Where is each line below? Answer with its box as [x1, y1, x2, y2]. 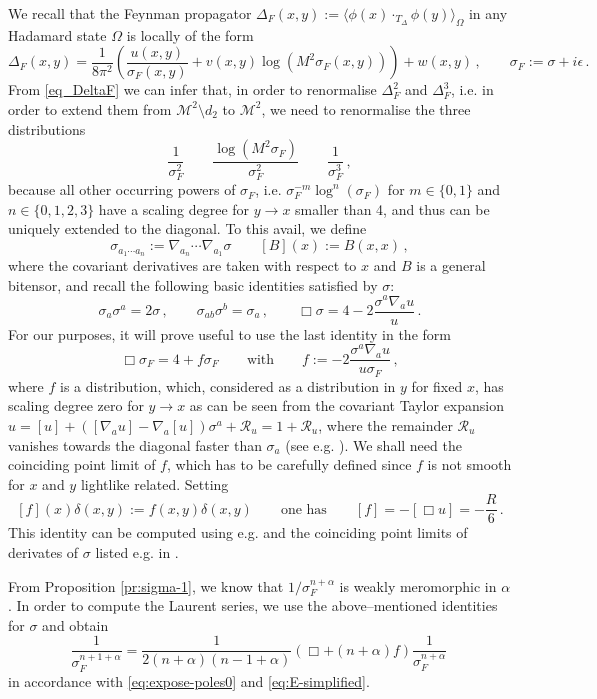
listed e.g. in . [95, 542, 179, 562]
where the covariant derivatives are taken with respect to [8, 255, 357, 276]
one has [280, 502, 327, 517]
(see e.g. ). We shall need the [285, 434, 462, 455]
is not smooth [427, 454, 512, 475]
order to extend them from [8, 98, 172, 119]
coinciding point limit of [8, 454, 156, 475]
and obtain [42, 614, 109, 635]
